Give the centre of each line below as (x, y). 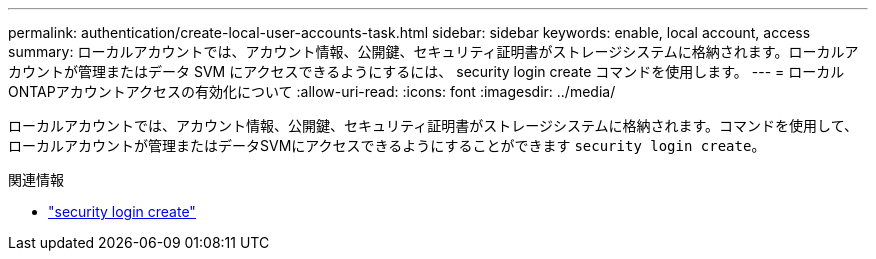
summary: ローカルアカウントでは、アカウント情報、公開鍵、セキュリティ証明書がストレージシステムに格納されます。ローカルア (433, 51)
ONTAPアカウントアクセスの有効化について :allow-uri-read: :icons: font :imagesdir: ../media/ (312, 91)
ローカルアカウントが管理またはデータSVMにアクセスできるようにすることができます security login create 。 (387, 145)
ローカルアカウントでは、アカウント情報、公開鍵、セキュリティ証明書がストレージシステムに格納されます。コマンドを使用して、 (433, 125)
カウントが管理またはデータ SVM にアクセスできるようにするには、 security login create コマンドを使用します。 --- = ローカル (426, 71)
